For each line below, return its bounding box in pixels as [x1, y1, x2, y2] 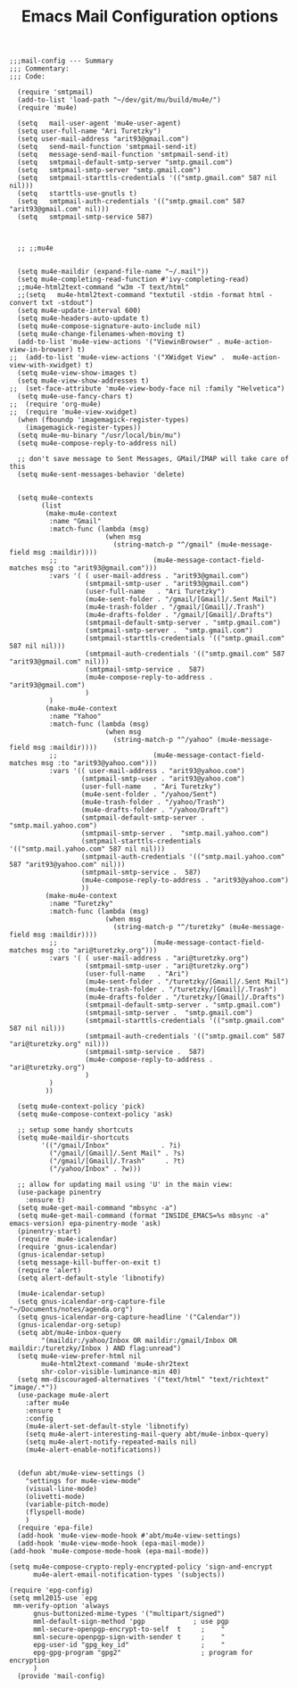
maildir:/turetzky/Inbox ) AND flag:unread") [9, 1344, 181, 1353]
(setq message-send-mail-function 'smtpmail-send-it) [17, 150, 229, 160]
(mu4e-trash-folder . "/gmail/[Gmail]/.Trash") [85, 603, 266, 612]
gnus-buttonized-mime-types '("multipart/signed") [32, 1610, 226, 1619]
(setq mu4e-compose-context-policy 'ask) [17, 1110, 174, 1119]
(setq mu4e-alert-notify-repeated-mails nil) [25, 1438, 198, 1446]
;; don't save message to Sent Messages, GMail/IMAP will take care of [17, 455, 290, 464]
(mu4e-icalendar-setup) [17, 1289, 105, 1298]
